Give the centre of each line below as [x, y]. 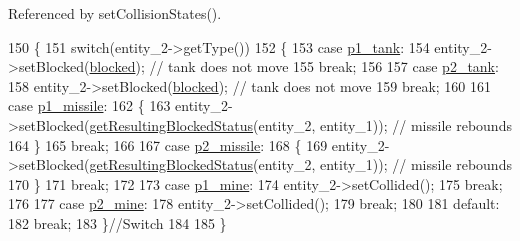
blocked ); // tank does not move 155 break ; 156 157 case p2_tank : [294, 66]
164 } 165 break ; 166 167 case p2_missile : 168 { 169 [168, 144]
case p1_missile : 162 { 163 [89, 105]
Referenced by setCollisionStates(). [115, 13]
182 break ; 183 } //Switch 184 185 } [117, 222]
